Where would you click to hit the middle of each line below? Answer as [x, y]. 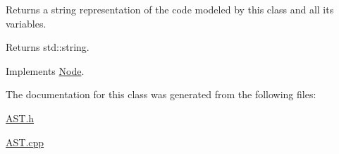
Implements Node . [45, 70]
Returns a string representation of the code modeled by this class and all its [170, 9]
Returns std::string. [48, 47]
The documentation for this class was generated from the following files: [161, 94]
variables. [26, 23]
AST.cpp [25, 142]
